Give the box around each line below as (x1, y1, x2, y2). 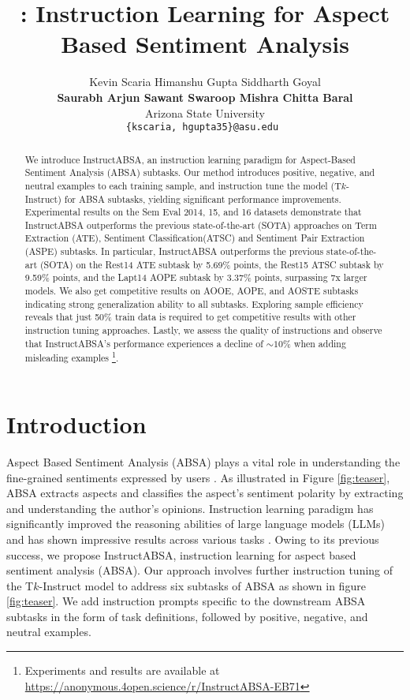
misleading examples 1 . (24, 349, 119, 365)
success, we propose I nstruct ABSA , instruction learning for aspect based (6, 546, 356, 563)
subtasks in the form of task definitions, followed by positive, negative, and (6, 608, 368, 624)
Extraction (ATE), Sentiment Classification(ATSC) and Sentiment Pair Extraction (24, 231, 365, 245)
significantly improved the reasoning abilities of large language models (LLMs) (6, 515, 386, 532)
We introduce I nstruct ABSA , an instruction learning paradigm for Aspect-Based (24, 152, 356, 166)
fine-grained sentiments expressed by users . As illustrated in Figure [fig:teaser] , (6, 469, 390, 485)
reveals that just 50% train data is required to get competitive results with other (24, 310, 356, 324)
